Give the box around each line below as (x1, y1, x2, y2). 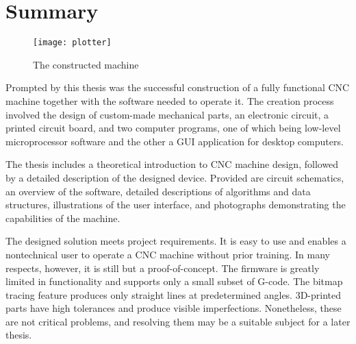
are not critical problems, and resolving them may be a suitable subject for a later (5, 314, 351, 328)
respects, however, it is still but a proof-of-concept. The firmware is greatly (5, 260, 320, 275)
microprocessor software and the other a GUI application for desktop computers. (5, 134, 344, 148)
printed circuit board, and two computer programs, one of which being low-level (5, 121, 341, 135)
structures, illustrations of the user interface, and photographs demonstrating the (5, 197, 346, 212)
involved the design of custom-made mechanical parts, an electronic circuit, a (5, 107, 329, 121)
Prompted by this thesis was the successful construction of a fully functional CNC (5, 80, 350, 95)
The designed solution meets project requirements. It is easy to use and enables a (5, 234, 346, 248)
